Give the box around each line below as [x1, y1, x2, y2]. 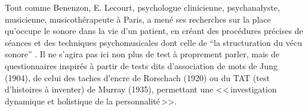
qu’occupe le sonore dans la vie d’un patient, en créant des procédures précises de [5, 24, 303, 37]
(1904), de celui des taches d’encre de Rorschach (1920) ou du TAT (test [5, 71, 270, 84]
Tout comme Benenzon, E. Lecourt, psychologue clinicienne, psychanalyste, [5, 1, 280, 13]
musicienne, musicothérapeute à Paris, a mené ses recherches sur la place [5, 13, 271, 25]
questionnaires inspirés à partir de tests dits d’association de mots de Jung [5, 59, 278, 72]
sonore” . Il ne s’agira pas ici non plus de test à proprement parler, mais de [5, 48, 279, 60]
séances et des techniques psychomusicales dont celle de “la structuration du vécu [5, 36, 303, 48]
